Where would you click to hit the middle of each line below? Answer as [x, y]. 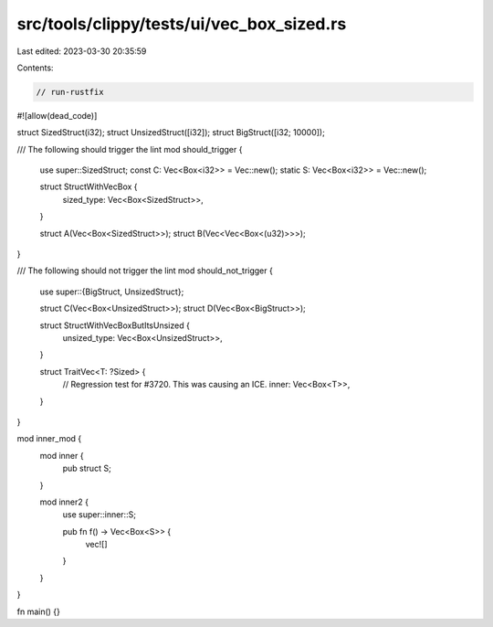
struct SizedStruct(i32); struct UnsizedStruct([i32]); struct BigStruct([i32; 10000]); [171, 133]
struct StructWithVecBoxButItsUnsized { [115, 325]
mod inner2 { [64, 502]
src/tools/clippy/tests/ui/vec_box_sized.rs [182, 24]
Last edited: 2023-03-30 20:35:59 [82, 51]
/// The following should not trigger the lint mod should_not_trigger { [145, 271]
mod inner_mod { [49, 439]
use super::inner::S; [100, 515]
